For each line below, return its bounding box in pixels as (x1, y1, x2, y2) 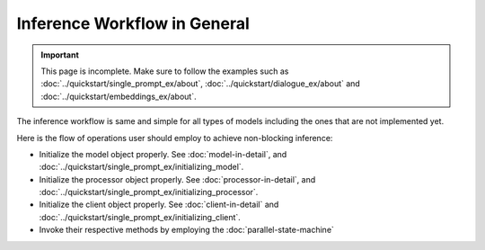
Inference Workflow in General (16, 13, 251, 33)
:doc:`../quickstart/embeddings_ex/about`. (40, 91, 197, 102)
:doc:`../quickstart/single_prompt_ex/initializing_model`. (39, 162, 244, 173)
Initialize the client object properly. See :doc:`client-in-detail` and (39, 199, 279, 210)
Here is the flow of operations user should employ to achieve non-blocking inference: (16, 132, 333, 143)
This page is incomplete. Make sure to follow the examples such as (40, 66, 289, 76)
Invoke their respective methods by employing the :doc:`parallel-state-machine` (39, 225, 334, 236)
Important (40, 49, 80, 60)
